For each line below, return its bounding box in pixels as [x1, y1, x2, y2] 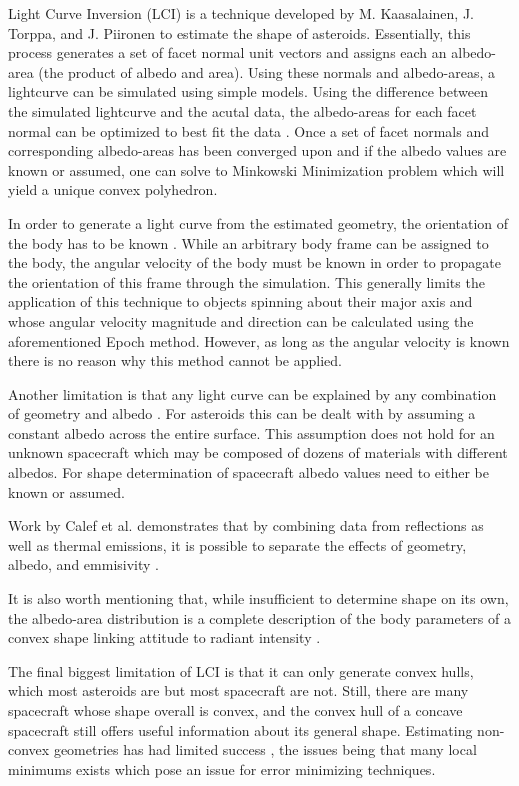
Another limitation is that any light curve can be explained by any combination [8, 383, 497, 404]
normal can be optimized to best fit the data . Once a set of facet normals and [8, 120, 489, 141]
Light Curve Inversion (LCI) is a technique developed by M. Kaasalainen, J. [8, 3, 475, 23]
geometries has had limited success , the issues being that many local [53, 739, 477, 760]
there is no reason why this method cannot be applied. [8, 350, 342, 371]
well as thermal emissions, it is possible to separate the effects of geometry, [8, 534, 467, 555]
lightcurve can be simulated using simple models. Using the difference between [8, 81, 488, 102]
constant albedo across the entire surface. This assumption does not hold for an [8, 422, 495, 443]
